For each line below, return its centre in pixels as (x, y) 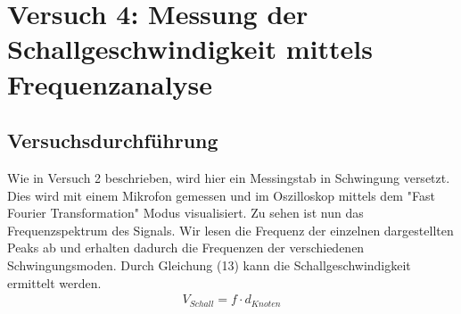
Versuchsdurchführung (113, 140)
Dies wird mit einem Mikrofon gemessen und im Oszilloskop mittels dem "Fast (221, 195)
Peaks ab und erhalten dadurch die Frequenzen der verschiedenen (186, 248)
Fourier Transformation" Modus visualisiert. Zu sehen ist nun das (185, 213)
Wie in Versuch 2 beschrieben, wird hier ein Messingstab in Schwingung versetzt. (229, 177)
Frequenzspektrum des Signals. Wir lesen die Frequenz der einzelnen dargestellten (230, 230)
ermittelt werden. (54, 282)
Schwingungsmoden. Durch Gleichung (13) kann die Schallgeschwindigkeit (209, 264)
